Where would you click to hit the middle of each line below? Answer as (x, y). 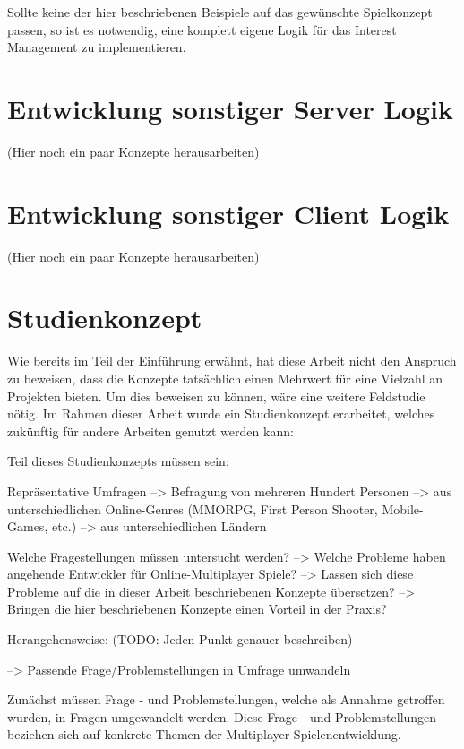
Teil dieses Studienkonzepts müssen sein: (118, 461)
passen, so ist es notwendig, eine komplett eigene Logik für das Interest (202, 29)
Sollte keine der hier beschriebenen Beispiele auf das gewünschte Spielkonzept (220, 12)
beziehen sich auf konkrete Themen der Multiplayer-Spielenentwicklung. (204, 734)
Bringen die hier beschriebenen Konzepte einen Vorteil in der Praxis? (197, 609)
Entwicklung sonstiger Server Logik (230, 108)
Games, (28, 526)
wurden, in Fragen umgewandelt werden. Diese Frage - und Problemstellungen (222, 716)
